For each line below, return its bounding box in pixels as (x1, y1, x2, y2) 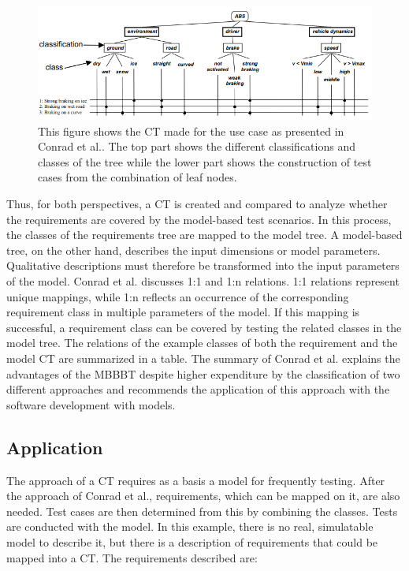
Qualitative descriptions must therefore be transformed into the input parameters (6, 257, 400, 274)
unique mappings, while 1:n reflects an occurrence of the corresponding (6, 288, 349, 304)
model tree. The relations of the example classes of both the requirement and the (6, 334, 398, 351)
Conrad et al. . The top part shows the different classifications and (38, 138, 355, 155)
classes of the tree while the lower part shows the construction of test (38, 153, 372, 170)
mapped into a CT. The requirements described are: (6, 549, 258, 565)
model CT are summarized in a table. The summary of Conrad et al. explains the (6, 349, 400, 366)
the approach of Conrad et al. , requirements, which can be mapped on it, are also (6, 487, 400, 504)
